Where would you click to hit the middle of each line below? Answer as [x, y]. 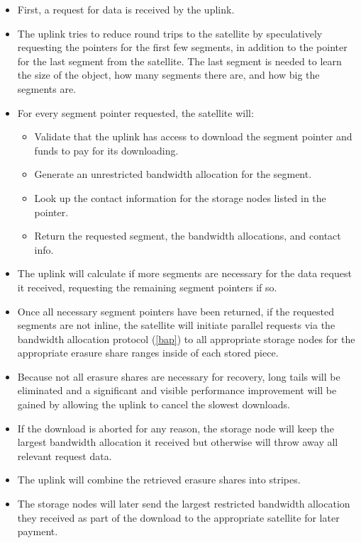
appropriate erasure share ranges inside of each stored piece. [148, 353]
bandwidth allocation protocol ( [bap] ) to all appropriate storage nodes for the [186, 338]
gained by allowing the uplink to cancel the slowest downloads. [154, 404]
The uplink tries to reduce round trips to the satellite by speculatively [170, 33]
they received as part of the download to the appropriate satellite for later [178, 517]
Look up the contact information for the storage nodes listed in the [180, 197]
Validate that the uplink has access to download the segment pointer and [193, 136]
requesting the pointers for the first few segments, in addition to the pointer [182, 47]
